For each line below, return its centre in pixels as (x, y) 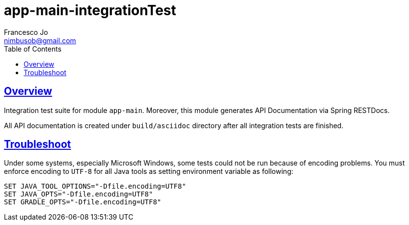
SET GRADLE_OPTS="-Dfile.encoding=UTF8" (83, 202)
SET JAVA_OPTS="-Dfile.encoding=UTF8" (79, 194)
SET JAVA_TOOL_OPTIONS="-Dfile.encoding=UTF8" (95, 186)
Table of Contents (33, 49)
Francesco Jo (26, 32)
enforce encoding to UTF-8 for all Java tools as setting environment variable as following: (149, 171)
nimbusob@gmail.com (40, 40)
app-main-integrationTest (90, 10)
